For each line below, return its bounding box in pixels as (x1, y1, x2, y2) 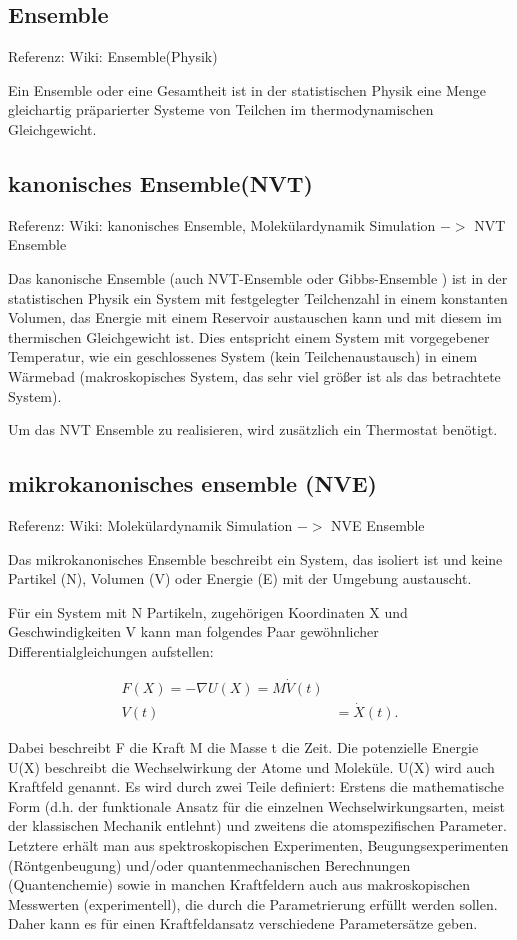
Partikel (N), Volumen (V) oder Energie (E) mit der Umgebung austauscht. (8, 568, 472, 589)
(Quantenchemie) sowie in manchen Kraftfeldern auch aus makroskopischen (8, 874, 471, 895)
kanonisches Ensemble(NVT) (8, 167, 314, 198)
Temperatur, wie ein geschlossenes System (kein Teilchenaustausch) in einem (8, 346, 478, 367)
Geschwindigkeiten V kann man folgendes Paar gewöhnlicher (8, 621, 379, 642)
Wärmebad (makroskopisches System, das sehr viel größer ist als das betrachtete (8, 365, 501, 386)
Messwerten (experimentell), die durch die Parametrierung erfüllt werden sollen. (8, 893, 498, 914)
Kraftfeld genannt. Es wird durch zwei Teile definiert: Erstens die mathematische (8, 776, 504, 797)
